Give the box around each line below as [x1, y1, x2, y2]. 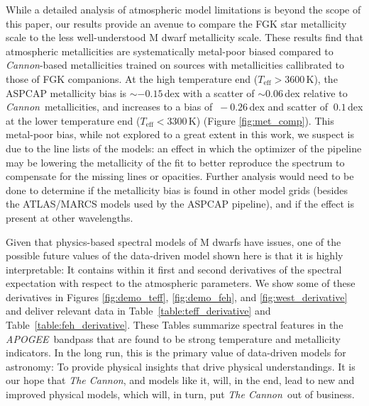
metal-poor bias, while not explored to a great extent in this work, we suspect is [6, 127, 354, 142]
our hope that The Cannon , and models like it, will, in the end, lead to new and [6, 373, 355, 388]
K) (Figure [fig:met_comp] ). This [188, 113, 334, 128]
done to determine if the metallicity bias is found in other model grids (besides [6, 182, 348, 197]
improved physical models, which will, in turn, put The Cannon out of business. [6, 387, 355, 402]
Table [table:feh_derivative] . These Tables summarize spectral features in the [6, 317, 343, 332]
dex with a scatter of [164, 85, 255, 100]
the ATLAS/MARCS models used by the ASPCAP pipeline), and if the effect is [6, 196, 355, 211]
